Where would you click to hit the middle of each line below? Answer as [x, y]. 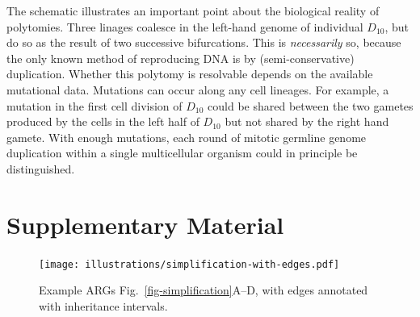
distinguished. [41, 168]
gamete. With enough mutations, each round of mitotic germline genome [187, 137]
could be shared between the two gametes [311, 105]
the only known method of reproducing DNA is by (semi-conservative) [181, 58]
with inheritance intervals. [103, 305]
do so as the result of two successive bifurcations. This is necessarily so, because [204, 42]
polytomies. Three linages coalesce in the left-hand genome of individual [185, 26]
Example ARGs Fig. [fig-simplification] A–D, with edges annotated [204, 290]
